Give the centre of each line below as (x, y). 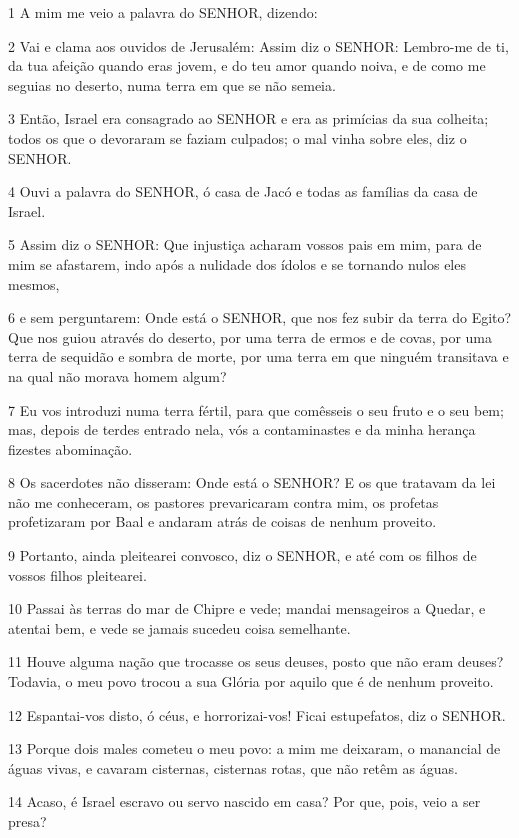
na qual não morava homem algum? (117, 375)
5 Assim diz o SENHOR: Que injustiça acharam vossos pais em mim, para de (245, 244)
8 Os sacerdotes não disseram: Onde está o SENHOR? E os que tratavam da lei (252, 482)
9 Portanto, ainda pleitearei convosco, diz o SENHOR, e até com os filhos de (242, 555)
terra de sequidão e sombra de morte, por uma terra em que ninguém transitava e (258, 356)
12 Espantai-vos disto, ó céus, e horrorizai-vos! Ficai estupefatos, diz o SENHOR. (257, 714)
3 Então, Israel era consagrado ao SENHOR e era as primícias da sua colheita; (248, 118)
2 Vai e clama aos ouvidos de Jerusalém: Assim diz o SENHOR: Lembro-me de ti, (258, 45)
